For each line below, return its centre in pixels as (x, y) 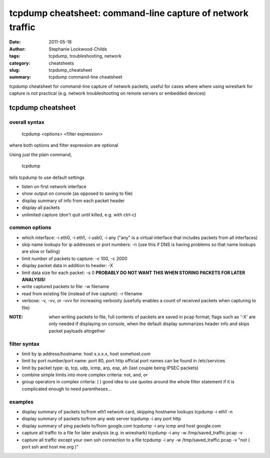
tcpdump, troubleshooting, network (85, 56)
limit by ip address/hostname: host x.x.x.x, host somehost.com (86, 354)
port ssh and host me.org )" (50, 446)
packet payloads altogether (77, 331)
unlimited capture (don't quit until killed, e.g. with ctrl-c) (79, 214)
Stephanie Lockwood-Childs (78, 49)
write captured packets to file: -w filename (65, 287)
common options (30, 227)
